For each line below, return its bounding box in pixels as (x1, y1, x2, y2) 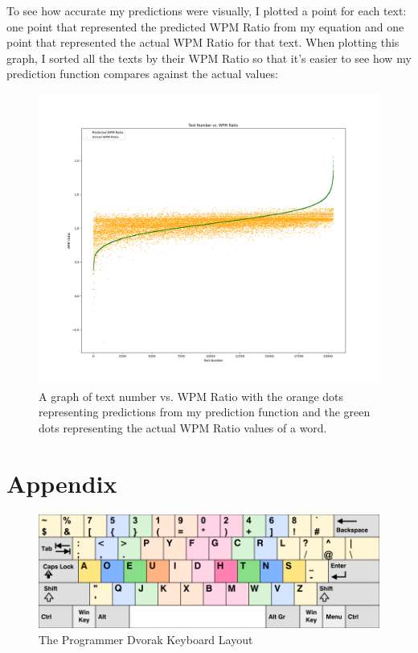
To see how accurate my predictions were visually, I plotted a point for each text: (6, 2, 407, 19)
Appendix (6, 466, 117, 499)
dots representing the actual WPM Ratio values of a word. (39, 419, 327, 436)
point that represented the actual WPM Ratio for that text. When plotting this (6, 34, 400, 51)
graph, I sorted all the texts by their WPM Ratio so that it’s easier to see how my (6, 49, 412, 66)
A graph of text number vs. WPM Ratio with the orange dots (39, 387, 344, 404)
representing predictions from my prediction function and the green (39, 403, 371, 420)
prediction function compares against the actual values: (6, 65, 278, 82)
